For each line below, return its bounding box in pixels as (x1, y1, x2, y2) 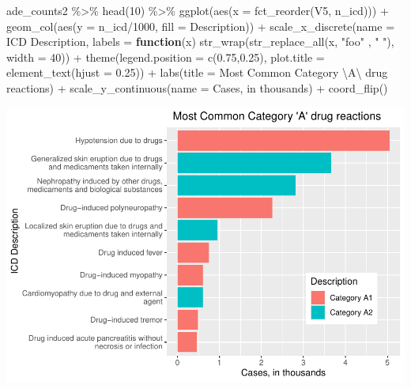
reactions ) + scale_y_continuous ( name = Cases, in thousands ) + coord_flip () (6, 79, 388, 96)
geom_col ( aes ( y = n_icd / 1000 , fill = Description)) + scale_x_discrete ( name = (6, 17, 395, 34)
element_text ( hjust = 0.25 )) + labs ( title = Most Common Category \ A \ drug (6, 64, 388, 81)
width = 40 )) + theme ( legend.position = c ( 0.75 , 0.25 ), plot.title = (6, 48, 325, 65)
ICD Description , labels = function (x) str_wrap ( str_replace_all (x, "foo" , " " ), (6, 33, 394, 50)
